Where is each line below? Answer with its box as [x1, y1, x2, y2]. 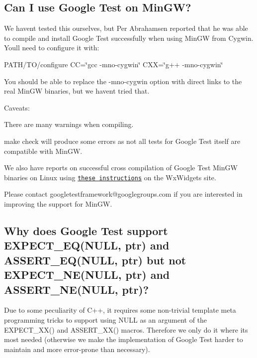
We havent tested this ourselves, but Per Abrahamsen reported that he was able [4, 23, 248, 33]
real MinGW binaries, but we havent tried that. [4, 86, 150, 96]
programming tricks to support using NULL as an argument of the [4, 314, 207, 325]
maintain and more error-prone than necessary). [4, 344, 150, 354]
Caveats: [4, 102, 30, 113]
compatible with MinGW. [4, 145, 83, 156]
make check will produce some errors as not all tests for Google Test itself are [4, 135, 241, 146]
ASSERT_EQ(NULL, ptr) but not [4, 252, 186, 267]
